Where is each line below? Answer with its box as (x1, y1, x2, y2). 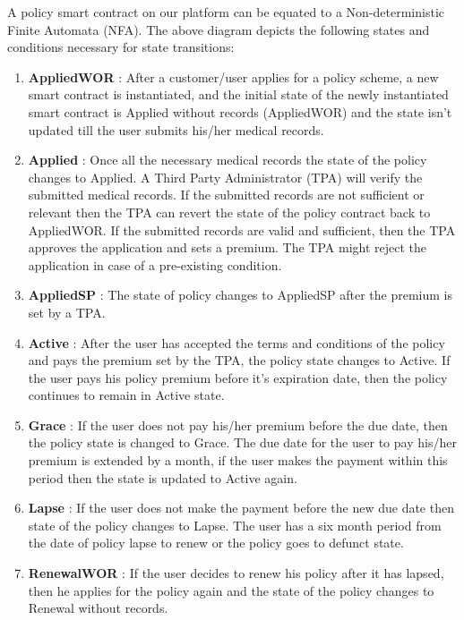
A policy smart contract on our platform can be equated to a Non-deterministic (7, 3, 445, 21)
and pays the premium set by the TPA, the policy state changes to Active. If (28, 351, 451, 369)
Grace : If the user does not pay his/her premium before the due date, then (28, 415, 448, 434)
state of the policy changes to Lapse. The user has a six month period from (28, 515, 442, 534)
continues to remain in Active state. (28, 386, 225, 404)
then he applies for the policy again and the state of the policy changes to (28, 581, 434, 599)
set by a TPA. (28, 302, 106, 321)
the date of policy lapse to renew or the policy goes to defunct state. (28, 533, 404, 552)
